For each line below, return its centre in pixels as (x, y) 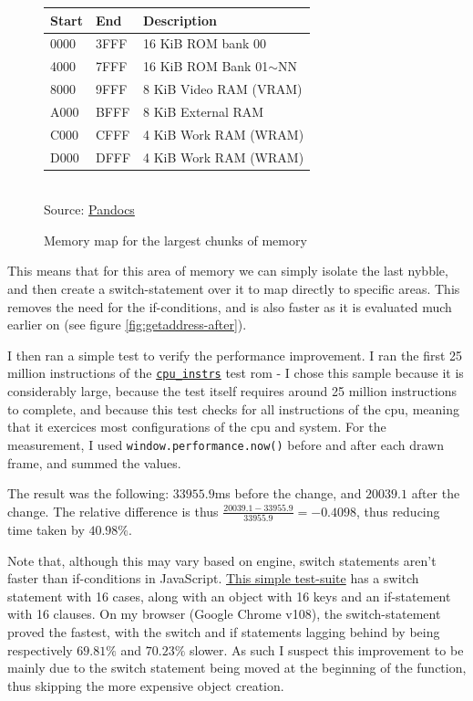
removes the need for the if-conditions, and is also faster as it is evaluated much (230, 306)
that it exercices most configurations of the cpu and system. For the (197, 427)
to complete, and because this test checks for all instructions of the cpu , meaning (233, 408)
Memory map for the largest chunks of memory (175, 240)
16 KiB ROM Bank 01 (206, 66)
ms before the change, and (288, 493)
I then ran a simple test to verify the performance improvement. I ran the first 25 (235, 355)
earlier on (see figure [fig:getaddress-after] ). (127, 324)
